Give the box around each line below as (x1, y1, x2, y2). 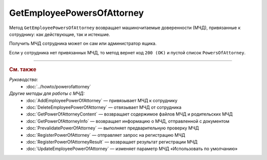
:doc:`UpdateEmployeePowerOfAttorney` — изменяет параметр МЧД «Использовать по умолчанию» (26, 146, 238, 152)
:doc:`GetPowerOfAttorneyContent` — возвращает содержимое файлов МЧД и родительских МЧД (26, 111, 233, 117)
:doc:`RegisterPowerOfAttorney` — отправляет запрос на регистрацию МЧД (26, 132, 185, 138)
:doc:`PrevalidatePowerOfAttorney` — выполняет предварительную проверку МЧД (26, 125, 199, 131)
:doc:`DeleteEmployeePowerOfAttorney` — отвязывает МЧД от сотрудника (26, 104, 181, 110)
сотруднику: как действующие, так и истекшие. (9, 31, 110, 37)
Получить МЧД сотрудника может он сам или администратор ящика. (9, 40, 157, 46)
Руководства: (9, 77, 38, 82)
